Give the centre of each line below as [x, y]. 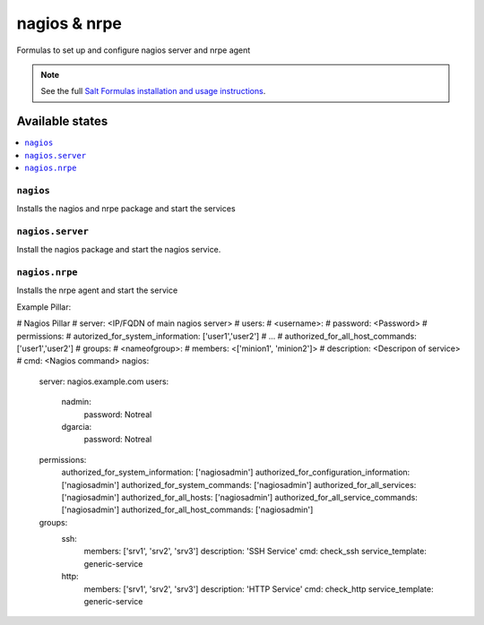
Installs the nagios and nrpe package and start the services [126, 209]
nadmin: [76, 402]
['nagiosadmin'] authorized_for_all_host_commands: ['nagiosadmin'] [187, 509]
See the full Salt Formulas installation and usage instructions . [153, 91]
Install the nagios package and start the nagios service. [119, 250]
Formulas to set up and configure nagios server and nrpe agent [134, 50]
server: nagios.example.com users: [104, 381]
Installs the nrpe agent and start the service [97, 290]
